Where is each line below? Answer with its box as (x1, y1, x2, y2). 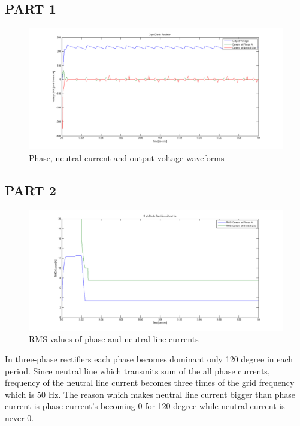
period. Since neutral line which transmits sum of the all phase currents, (5, 364, 270, 377)
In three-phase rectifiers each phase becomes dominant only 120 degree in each (5, 352, 293, 365)
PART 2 (5, 180, 56, 199)
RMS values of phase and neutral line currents (29, 333, 199, 345)
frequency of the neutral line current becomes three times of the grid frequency (5, 376, 295, 389)
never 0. (5, 411, 34, 424)
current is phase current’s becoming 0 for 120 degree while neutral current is (5, 400, 285, 412)
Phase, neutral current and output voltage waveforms (29, 151, 225, 164)
